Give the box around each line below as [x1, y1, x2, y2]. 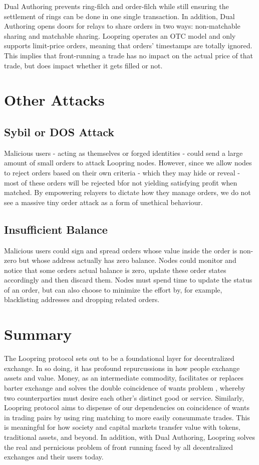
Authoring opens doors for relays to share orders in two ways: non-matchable [4, 21, 240, 31]
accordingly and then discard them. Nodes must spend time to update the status [4, 274, 252, 285]
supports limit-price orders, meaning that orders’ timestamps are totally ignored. [4, 40, 252, 51]
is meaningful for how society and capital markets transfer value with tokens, [4, 422, 240, 432]
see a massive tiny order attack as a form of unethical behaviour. [4, 197, 203, 207]
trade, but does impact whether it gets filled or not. [4, 60, 163, 70]
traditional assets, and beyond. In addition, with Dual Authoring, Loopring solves [4, 431, 255, 442]
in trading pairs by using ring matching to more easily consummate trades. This [4, 412, 250, 422]
